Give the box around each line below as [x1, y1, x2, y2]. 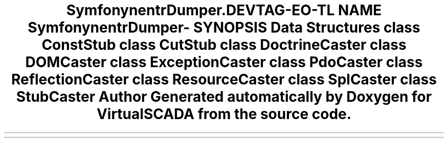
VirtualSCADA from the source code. [96, 105, 352, 123]
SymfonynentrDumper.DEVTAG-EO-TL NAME [66, 2, 382, 19]
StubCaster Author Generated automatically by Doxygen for [16, 88, 432, 105]
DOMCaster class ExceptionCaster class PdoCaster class [25, 53, 423, 71]
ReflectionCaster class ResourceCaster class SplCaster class [11, 71, 437, 88]
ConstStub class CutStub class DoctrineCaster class [41, 36, 407, 53]
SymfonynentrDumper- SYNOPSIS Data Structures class [28, 19, 420, 36]
